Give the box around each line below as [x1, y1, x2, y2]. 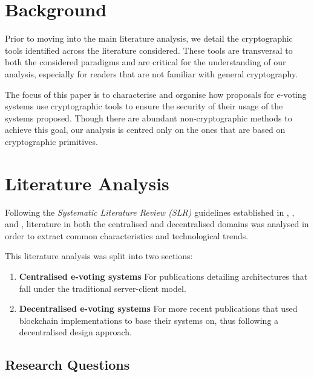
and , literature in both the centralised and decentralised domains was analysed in [5, 217, 309, 230]
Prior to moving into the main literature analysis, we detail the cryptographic [5, 32, 293, 45]
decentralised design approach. [19, 326, 132, 338]
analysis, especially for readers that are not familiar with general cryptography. [5, 67, 298, 80]
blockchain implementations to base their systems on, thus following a [19, 314, 279, 326]
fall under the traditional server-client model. [19, 282, 186, 294]
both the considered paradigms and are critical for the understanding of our [5, 56, 286, 68]
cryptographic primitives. [5, 135, 98, 147]
